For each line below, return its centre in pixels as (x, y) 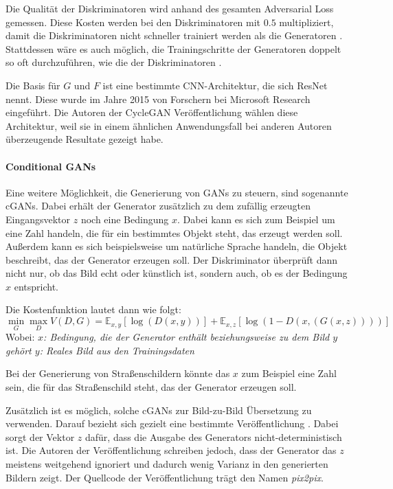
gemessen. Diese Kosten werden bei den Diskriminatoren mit (133, 22)
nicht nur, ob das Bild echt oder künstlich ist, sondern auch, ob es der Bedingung (177, 273)
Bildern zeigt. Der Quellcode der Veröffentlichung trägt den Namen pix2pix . (165, 477)
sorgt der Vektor (40, 436)
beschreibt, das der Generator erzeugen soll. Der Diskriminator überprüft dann (172, 259)
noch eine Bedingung (125, 219)
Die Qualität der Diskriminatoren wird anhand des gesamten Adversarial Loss (170, 8)
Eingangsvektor (38, 219)
